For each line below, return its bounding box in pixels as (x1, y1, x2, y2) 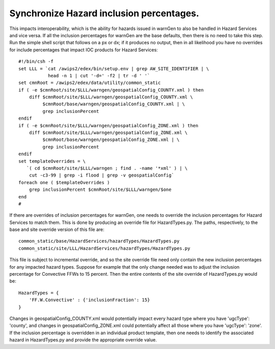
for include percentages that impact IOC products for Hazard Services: (9, 46, 158, 53)
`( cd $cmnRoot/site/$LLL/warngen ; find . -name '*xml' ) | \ (26, 165, 188, 171)
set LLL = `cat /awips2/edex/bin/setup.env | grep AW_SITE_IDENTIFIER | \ (18, 66, 209, 71)
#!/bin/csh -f (18, 59, 53, 65)
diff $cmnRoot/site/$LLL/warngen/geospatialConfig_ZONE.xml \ (29, 130, 188, 136)
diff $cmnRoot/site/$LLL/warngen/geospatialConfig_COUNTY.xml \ (29, 94, 193, 100)
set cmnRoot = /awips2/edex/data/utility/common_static (18, 80, 161, 86)
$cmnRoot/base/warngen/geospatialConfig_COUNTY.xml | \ (42, 101, 185, 107)
